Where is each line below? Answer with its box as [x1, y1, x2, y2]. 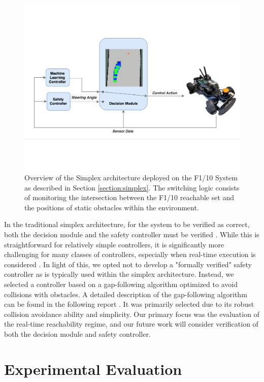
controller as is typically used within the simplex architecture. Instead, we [4, 269, 234, 279]
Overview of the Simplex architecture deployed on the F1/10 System [24, 172, 238, 183]
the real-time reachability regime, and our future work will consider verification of [4, 319, 258, 329]
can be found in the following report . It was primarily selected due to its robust [4, 299, 254, 309]
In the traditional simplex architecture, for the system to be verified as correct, [4, 219, 250, 230]
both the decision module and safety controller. [4, 329, 151, 339]
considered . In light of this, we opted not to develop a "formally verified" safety [4, 259, 252, 269]
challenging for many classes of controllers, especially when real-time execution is [4, 249, 256, 260]
